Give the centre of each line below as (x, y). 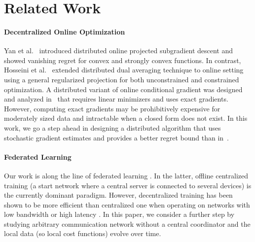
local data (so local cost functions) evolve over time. (83, 233)
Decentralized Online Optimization (65, 31)
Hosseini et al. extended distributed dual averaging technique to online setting (124, 70)
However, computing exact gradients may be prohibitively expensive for (112, 108)
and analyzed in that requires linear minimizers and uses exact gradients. (116, 99)
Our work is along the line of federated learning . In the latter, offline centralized (126, 175)
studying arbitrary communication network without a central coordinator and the (127, 224)
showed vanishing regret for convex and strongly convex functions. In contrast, (123, 60)
